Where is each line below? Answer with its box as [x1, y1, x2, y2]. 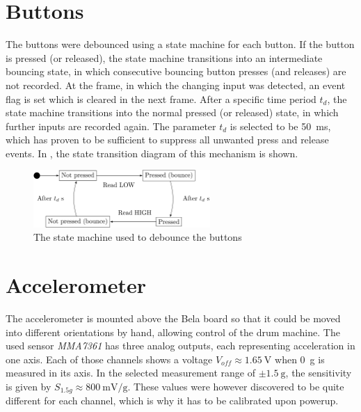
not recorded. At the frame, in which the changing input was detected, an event [6, 77, 346, 92]
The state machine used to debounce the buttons [33, 230, 242, 244]
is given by [6, 379, 51, 393]
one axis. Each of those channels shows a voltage [6, 351, 213, 366]
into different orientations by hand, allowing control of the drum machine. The [6, 324, 340, 339]
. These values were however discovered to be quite [127, 379, 344, 393]
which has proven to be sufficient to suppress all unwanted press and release [6, 132, 329, 147]
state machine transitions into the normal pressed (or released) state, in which [6, 105, 339, 120]
